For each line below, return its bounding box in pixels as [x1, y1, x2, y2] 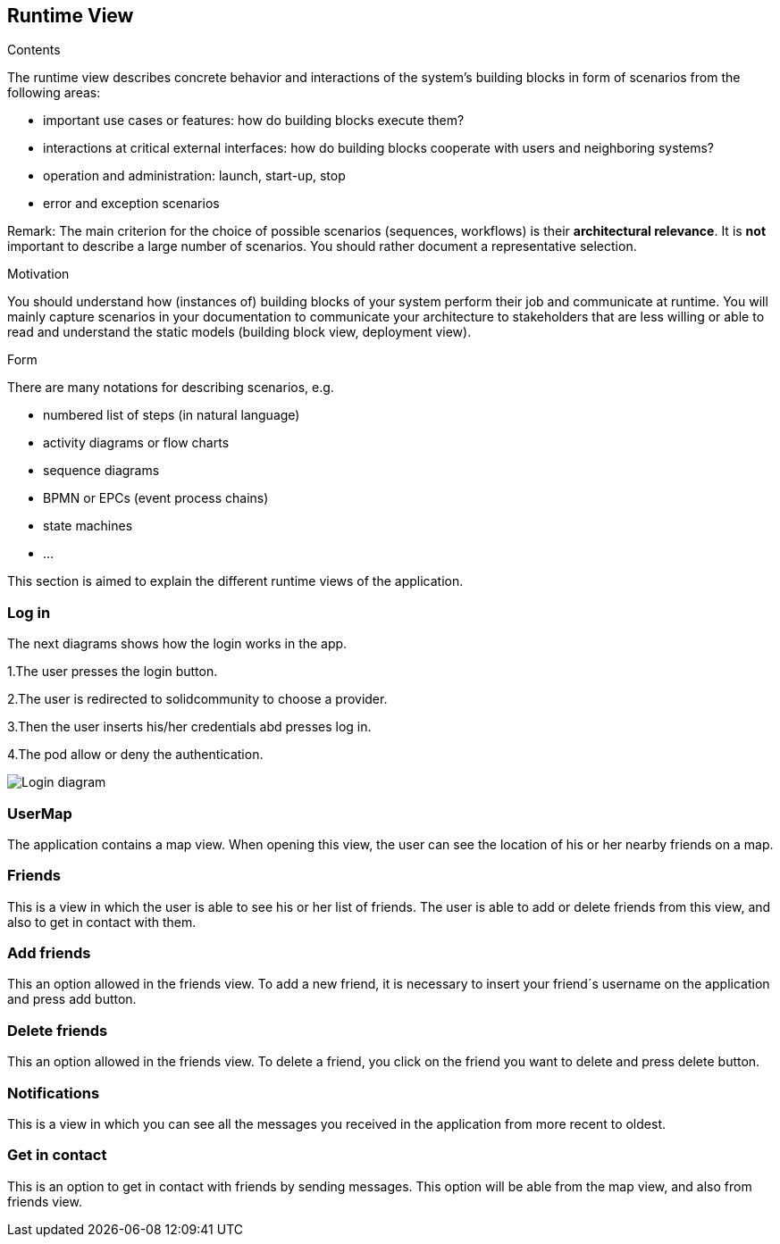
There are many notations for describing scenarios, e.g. [7, 380, 334, 396]
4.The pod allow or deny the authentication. [7, 747, 264, 763]
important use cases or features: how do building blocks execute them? [43, 113, 465, 129]
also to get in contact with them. [7, 914, 197, 930]
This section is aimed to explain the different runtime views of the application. [7, 573, 464, 589]
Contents [7, 42, 61, 58]
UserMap [7, 804, 72, 822]
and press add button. [7, 991, 137, 1007]
